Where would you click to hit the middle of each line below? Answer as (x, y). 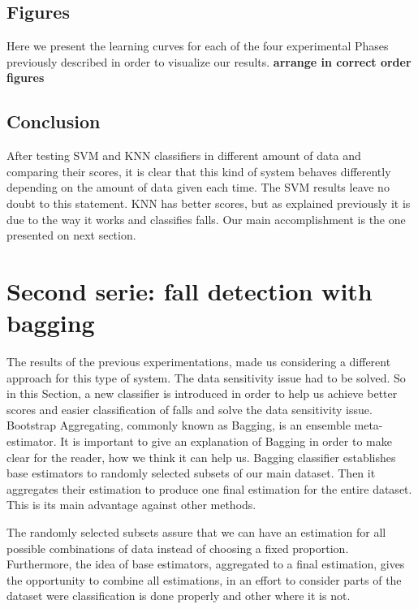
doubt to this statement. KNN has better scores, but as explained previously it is (209, 203)
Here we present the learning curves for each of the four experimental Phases (198, 46)
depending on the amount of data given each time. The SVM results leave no (198, 187)
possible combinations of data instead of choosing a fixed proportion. (178, 548)
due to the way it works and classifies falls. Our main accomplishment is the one (206, 219)
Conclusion (54, 121)
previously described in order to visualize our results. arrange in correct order (209, 61)
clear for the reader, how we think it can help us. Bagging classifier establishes (201, 457)
